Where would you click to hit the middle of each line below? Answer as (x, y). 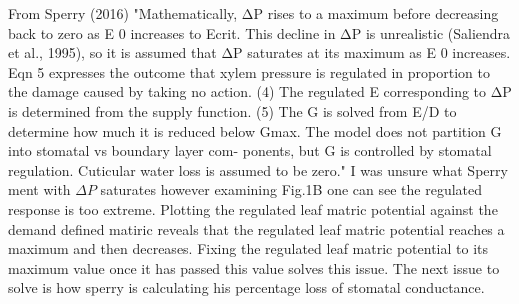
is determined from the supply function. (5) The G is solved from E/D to (232, 110)
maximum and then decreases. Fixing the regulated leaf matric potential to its (248, 248)
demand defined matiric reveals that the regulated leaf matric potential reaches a (256, 228)
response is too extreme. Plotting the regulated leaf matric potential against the (253, 208)
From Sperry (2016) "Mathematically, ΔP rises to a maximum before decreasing (253, 13)
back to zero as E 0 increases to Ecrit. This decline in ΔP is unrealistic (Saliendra (259, 32)
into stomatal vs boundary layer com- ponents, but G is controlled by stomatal (250, 150)
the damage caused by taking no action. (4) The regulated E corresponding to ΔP (260, 91)
